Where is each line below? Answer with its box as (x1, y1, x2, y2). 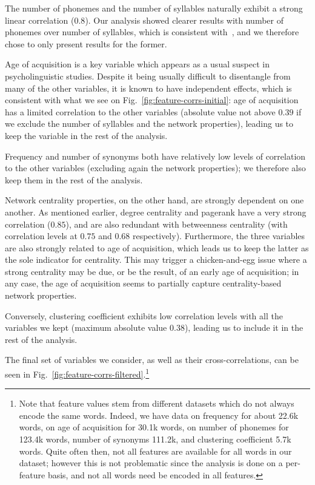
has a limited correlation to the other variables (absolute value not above (5, 105, 276, 118)
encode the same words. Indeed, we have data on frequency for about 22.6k (19, 409, 299, 421)
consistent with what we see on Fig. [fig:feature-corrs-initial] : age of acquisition (5, 93, 299, 106)
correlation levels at (5, 229, 78, 242)
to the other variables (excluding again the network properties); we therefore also (5, 161, 306, 174)
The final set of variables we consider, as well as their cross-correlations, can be (5, 353, 299, 366)
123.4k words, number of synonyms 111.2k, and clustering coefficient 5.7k (19, 433, 291, 446)
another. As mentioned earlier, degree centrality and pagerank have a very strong (5, 205, 307, 218)
